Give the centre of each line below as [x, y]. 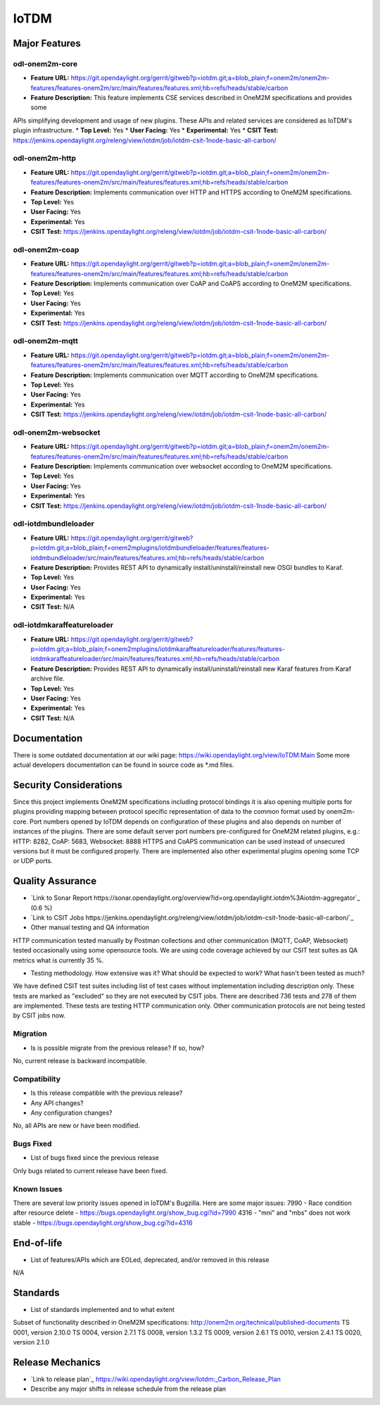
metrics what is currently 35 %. [58, 960]
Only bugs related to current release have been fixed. [90, 1170]
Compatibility [37, 1079]
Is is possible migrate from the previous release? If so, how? [118, 1048]
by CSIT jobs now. [39, 1015]
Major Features [47, 43]
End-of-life [38, 1243]
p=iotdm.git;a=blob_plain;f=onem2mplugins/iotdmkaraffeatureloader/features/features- [158, 649]
